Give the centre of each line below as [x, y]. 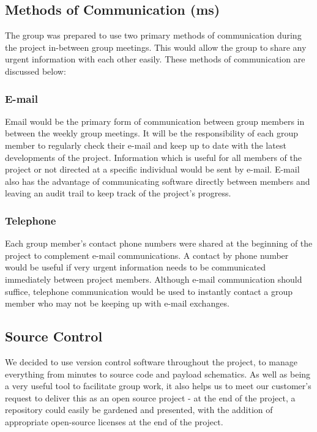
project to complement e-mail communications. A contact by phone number [147, 255]
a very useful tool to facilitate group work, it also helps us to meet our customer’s [158, 386]
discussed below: [35, 71]
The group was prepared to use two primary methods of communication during [153, 35]
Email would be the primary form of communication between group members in [155, 121]
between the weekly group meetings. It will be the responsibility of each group [152, 133]
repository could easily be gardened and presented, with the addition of [139, 410]
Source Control [54, 336]
